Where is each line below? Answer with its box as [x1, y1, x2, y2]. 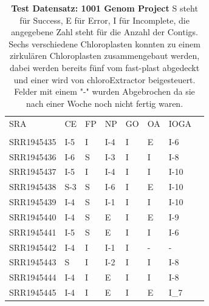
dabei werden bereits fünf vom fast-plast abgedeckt [9, 61, 200, 73]
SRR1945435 [9, 135, 57, 148]
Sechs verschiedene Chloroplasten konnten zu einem [9, 37, 200, 50]
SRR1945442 [9, 240, 57, 253]
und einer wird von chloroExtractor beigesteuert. [13, 73, 196, 86]
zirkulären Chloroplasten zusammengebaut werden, [9, 49, 200, 62]
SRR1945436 [9, 150, 57, 163]
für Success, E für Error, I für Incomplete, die [19, 13, 190, 26]
